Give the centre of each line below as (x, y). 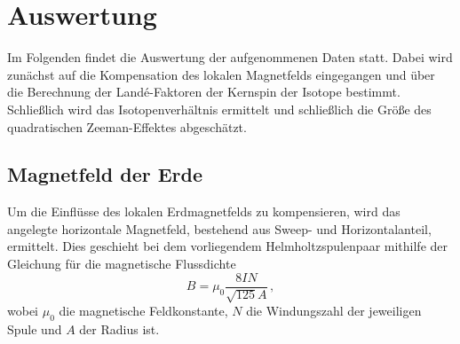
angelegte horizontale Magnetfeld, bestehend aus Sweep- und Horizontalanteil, (219, 228)
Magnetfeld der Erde (105, 174)
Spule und (35, 328)
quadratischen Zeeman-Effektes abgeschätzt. (127, 126)
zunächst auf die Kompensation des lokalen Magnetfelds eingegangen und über (221, 74)
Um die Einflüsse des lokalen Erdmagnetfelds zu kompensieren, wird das (204, 211)
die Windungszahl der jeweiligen (334, 311)
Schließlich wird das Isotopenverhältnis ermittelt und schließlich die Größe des (219, 109)
